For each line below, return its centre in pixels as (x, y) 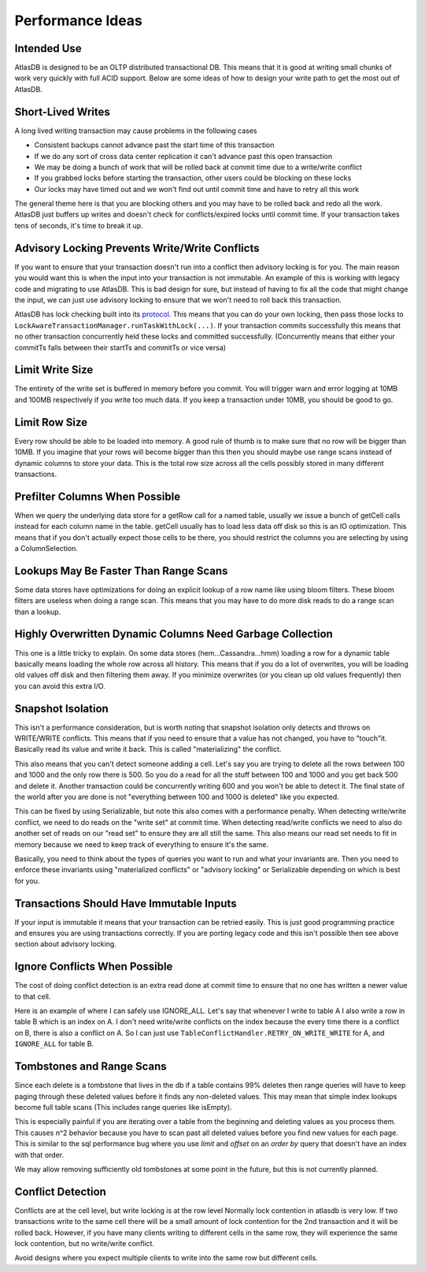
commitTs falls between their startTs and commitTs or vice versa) (120, 347)
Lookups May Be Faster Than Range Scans (121, 571)
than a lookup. (38, 612)
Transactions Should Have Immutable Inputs (126, 903)
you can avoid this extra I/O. (60, 686)
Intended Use (48, 48)
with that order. (39, 1155)
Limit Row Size (51, 422)
